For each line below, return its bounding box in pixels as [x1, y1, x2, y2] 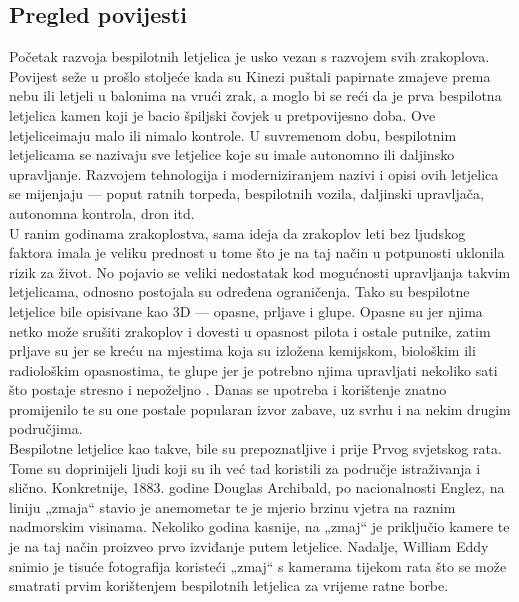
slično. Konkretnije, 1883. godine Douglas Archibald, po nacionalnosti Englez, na [9, 477, 505, 498]
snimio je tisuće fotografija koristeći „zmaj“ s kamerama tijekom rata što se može [9, 555, 507, 576]
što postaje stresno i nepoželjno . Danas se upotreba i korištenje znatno [9, 379, 447, 400]
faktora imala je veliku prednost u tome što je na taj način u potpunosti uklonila [9, 242, 505, 263]
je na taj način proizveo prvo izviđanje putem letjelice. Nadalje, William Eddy [9, 536, 489, 557]
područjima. [9, 418, 83, 439]
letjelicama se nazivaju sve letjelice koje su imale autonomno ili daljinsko [9, 144, 455, 165]
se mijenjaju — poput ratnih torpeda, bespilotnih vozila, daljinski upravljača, [9, 183, 484, 204]
